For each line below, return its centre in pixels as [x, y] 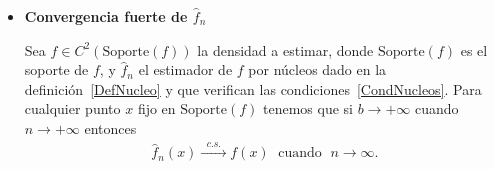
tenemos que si [308, 108]
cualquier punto [72, 108]
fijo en [156, 108]
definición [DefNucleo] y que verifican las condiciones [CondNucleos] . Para [253, 88]
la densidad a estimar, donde [285, 49]
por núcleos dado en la [317, 69]
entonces [110, 127]
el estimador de [185, 69]
